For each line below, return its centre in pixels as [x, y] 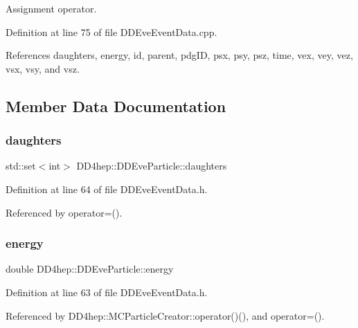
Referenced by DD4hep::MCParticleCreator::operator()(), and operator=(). [165, 315]
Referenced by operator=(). [64, 212]
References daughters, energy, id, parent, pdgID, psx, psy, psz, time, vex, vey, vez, [179, 55]
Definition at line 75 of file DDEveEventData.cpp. [111, 31]
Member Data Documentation [116, 106]
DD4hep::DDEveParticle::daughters [152, 166]
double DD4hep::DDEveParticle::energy [90, 269]
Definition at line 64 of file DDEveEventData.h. [107, 189]
